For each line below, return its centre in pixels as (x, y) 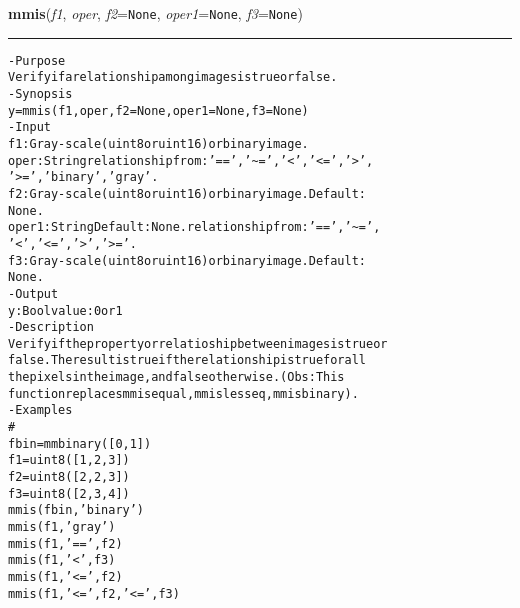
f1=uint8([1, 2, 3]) (69, 460)
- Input (29, 127)
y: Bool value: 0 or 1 (65, 310)
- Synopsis (40, 93)
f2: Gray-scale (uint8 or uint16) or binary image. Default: (187, 193)
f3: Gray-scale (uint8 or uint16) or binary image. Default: (187, 260)
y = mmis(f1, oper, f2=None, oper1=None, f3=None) (158, 110)
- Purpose (37, 60)
